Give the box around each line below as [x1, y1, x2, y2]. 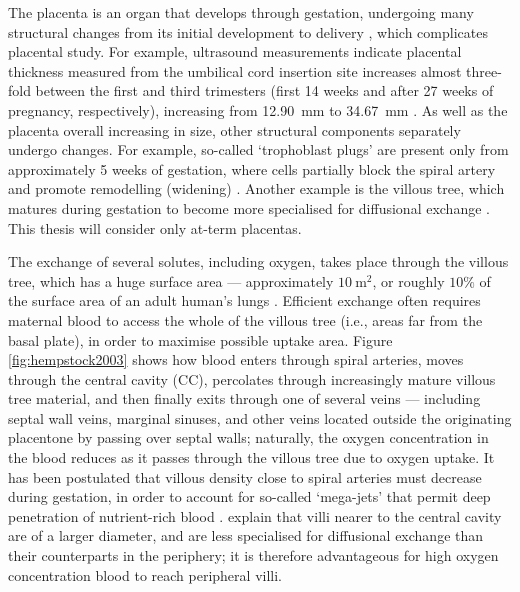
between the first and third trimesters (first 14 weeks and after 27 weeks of [35, 80, 494, 101]
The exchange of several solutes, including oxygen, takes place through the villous [8, 251, 509, 272]
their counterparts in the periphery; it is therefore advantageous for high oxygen [8, 545, 499, 566]
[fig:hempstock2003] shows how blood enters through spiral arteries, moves [8, 349, 464, 370]
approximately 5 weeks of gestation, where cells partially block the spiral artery [8, 158, 496, 179]
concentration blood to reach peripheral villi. [8, 564, 282, 585]
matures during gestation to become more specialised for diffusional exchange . [8, 197, 490, 218]
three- [466, 60, 502, 81]
